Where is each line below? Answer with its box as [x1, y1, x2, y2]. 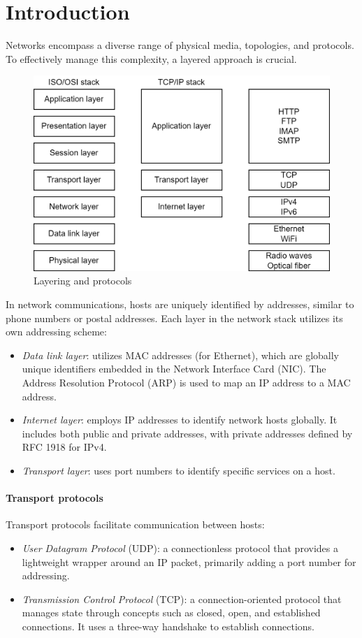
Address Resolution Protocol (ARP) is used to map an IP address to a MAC [22, 375, 351, 389]
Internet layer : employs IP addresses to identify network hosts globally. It [22, 412, 338, 427]
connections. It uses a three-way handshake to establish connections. [22, 618, 315, 633]
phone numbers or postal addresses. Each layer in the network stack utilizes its [6, 310, 343, 325]
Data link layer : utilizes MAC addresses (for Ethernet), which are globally [22, 347, 339, 362]
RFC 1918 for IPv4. [22, 440, 107, 454]
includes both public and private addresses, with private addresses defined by [22, 426, 353, 440]
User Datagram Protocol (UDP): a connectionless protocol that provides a [22, 540, 338, 555]
